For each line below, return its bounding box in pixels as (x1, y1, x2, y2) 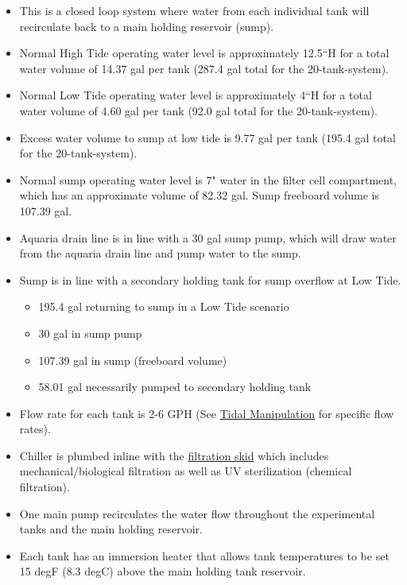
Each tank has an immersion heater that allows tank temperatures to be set (19, 547, 390, 564)
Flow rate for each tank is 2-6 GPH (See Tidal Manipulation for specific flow (19, 405, 394, 421)
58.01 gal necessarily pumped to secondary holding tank (38, 378, 312, 395)
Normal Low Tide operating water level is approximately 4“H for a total (19, 87, 372, 103)
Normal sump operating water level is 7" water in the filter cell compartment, (19, 171, 397, 188)
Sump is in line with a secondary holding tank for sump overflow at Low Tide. (19, 271, 401, 288)
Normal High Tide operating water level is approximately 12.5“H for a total (19, 45, 390, 61)
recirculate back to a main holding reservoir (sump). (19, 17, 274, 34)
